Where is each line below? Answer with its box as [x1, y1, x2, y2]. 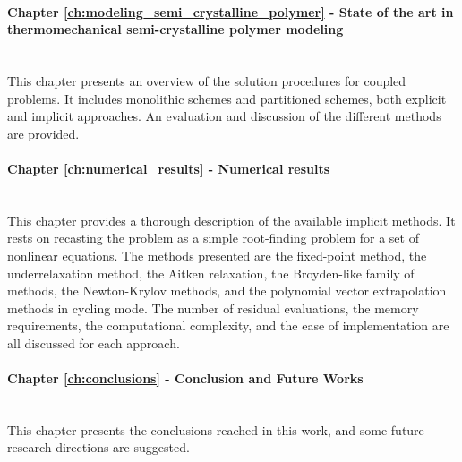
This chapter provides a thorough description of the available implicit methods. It [7, 210, 456, 229]
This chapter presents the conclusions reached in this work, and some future [7, 420, 424, 439]
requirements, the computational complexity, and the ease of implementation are [7, 316, 449, 335]
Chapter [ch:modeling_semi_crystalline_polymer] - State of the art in [7, 2, 454, 21]
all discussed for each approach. [7, 333, 180, 352]
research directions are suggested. [7, 438, 190, 457]
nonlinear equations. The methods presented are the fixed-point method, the [7, 245, 427, 264]
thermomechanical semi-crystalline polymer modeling [7, 20, 344, 38]
